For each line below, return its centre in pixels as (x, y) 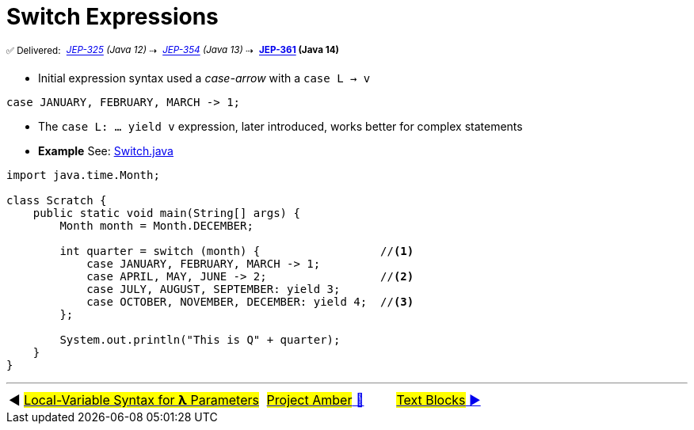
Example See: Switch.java (106, 151)
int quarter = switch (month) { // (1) (237, 251)
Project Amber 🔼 (315, 400)
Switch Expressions (112, 17)
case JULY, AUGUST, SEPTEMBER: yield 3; (214, 289)
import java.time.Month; (83, 175)
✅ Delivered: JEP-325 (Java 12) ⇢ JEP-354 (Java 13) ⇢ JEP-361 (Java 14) (173, 50)
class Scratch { (57, 201)
